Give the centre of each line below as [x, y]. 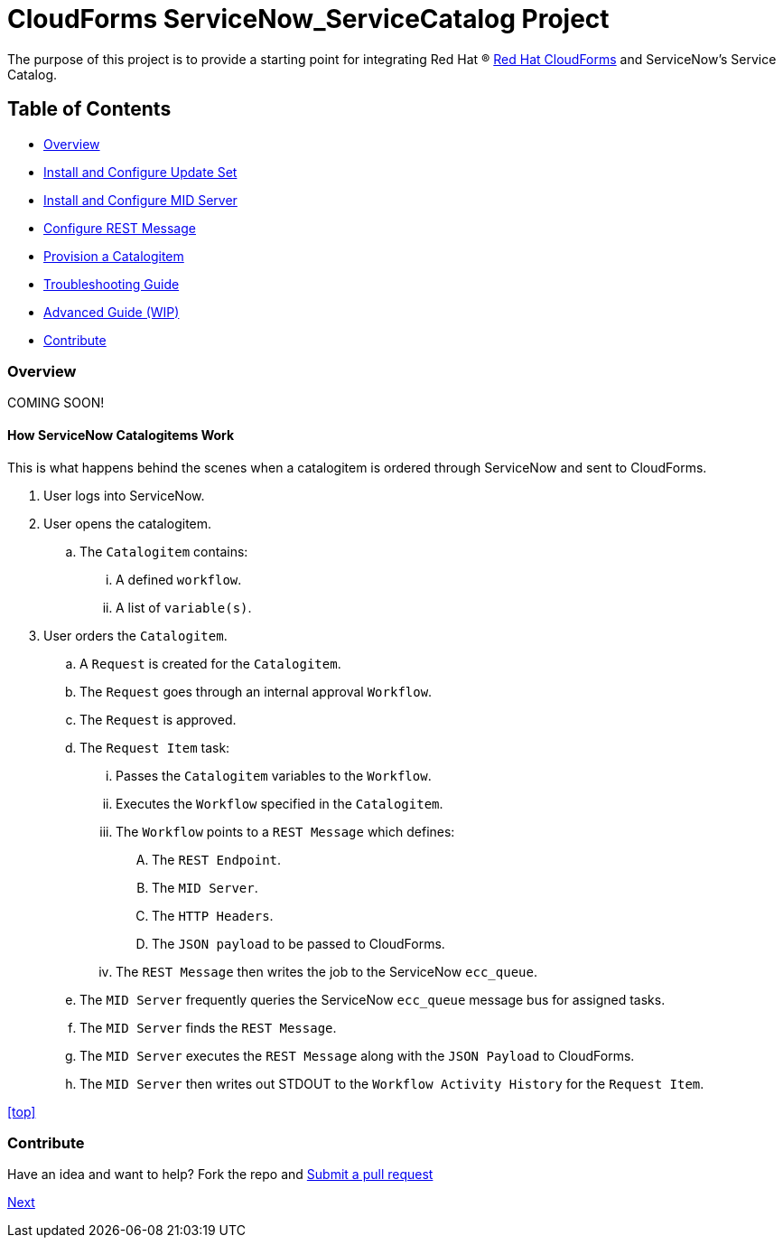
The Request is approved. [158, 719]
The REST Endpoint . [217, 859]
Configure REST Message [120, 228]
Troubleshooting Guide [112, 284]
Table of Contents [89, 109]
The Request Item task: [155, 747]
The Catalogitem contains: [164, 551]
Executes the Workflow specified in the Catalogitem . [280, 803]
